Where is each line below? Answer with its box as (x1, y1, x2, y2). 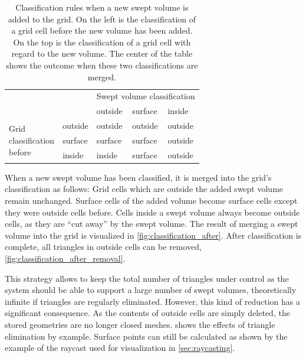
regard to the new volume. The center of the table (11, 47, 193, 60)
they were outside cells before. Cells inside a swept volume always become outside (5, 206, 300, 218)
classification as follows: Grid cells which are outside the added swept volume (5, 183, 284, 195)
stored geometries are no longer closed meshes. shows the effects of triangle (5, 318, 275, 330)
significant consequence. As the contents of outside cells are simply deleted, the (5, 307, 290, 319)
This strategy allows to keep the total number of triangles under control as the (5, 272, 289, 284)
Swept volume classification (96, 90, 195, 102)
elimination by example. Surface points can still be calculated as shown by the (5, 330, 288, 342)
